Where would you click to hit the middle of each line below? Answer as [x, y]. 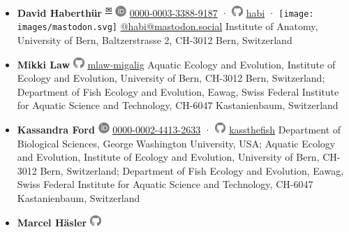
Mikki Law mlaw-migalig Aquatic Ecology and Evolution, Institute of [176, 64]
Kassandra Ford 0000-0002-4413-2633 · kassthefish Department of [179, 129]
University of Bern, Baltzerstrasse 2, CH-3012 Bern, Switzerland [155, 39]
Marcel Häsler [52, 222]
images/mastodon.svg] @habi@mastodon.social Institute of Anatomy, [168, 26]
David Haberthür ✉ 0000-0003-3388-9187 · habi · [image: [165, 12]
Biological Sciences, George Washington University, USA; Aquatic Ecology [176, 143]
